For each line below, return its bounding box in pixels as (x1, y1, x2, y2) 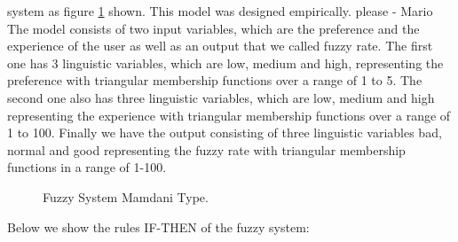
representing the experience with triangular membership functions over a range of (7, 105, 451, 124)
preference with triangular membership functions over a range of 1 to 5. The (7, 71, 422, 90)
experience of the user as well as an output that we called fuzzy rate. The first (7, 36, 433, 55)
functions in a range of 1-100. (7, 158, 167, 176)
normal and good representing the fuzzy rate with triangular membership (7, 140, 406, 159)
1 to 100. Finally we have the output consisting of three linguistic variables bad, (7, 123, 442, 142)
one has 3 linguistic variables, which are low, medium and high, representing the (7, 53, 444, 72)
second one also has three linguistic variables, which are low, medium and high (7, 88, 435, 106)
